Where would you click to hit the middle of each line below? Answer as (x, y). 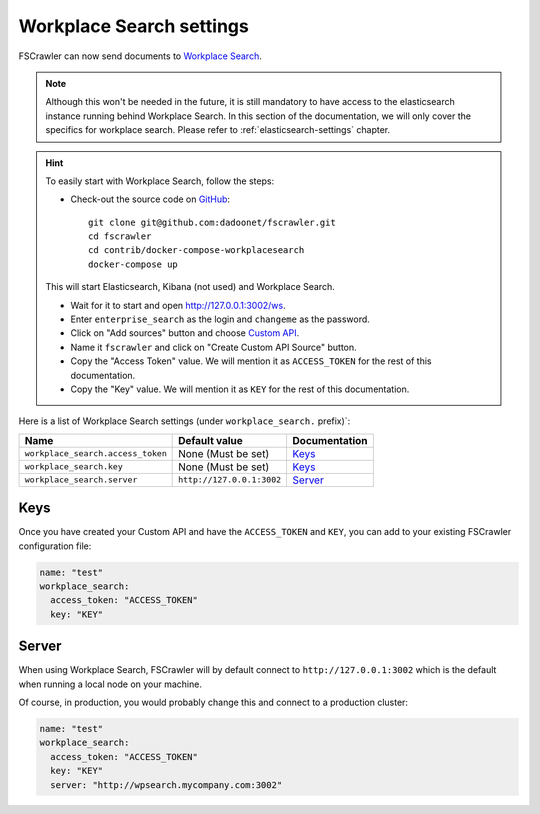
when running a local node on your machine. (110, 684)
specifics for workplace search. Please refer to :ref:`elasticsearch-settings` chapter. (218, 130)
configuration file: (55, 546)
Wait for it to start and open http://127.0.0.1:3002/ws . (178, 305)
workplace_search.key (74, 466)
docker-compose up (133, 264)
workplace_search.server (81, 480)
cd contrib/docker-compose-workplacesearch (196, 250)
